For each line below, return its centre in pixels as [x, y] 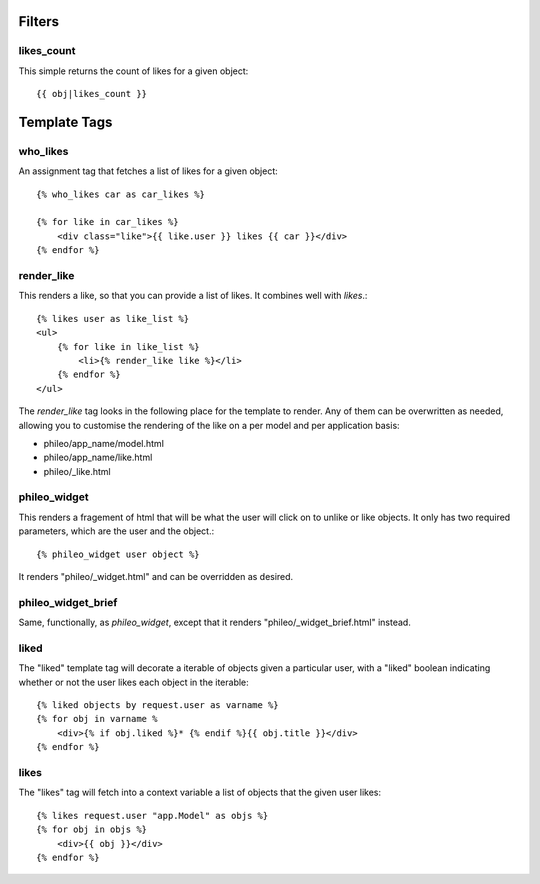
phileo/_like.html [77, 471]
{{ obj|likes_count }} [92, 94]
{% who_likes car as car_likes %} [120, 194]
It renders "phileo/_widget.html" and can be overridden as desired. [156, 577]
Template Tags [65, 121]
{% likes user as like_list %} [113, 318]
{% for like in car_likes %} [107, 222]
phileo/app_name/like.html [98, 457]
